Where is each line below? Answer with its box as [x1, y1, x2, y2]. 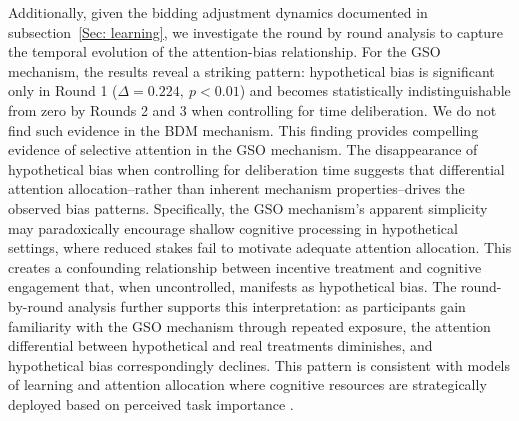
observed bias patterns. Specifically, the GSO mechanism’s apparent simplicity [8, 197, 488, 218]
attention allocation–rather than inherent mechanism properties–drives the [8, 178, 465, 199]
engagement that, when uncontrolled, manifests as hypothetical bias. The [8, 276, 457, 297]
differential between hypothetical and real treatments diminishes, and [8, 335, 433, 356]
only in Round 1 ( [8, 80, 118, 101]
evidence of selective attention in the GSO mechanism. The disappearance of [8, 139, 478, 160]
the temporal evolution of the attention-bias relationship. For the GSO [8, 41, 441, 62]
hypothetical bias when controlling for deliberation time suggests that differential [8, 158, 505, 179]
